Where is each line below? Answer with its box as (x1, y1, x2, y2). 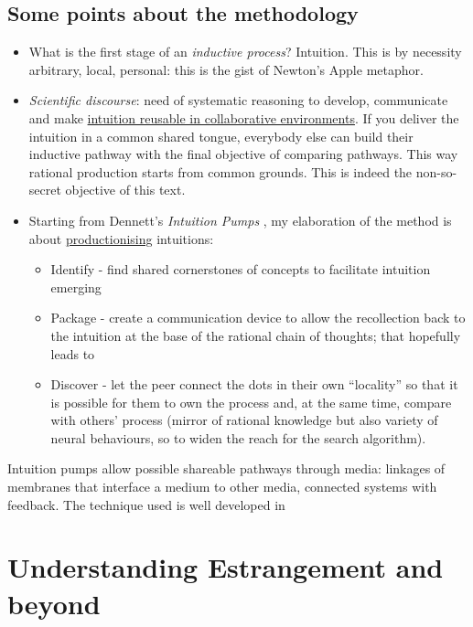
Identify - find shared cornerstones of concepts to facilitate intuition (50, 260, 431, 279)
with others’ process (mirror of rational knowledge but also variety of (50, 410, 438, 430)
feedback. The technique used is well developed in (7, 494, 285, 514)
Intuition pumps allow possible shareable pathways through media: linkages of (7, 459, 446, 478)
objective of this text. (65, 180, 186, 199)
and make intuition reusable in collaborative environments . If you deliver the (28, 108, 459, 127)
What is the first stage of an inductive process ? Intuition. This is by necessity (28, 42, 462, 61)
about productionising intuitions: (28, 228, 214, 248)
